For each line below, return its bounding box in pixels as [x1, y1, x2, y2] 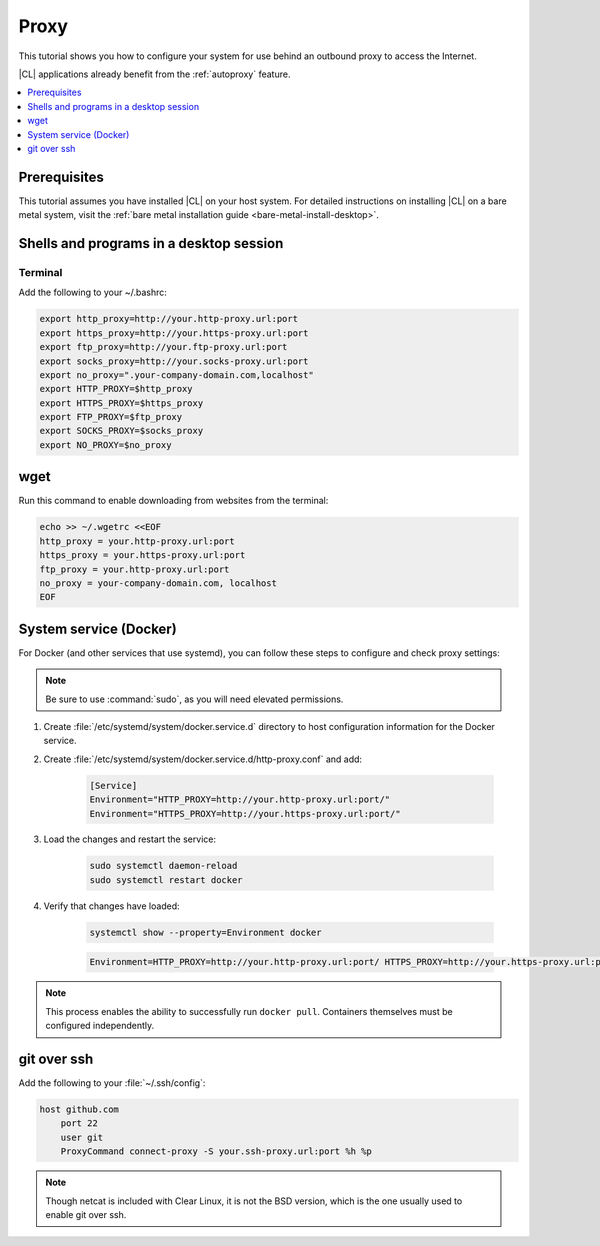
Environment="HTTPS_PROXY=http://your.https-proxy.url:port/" [89, 808, 401, 819]
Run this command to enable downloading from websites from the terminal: [18, 495, 329, 507]
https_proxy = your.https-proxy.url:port [39, 550, 246, 561]
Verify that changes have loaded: [43, 900, 180, 912]
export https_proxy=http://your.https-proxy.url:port [39, 327, 309, 339]
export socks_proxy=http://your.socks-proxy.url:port [39, 355, 309, 367]
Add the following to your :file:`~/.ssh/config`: [18, 1077, 206, 1089]
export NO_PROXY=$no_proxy [39, 439, 172, 450]
